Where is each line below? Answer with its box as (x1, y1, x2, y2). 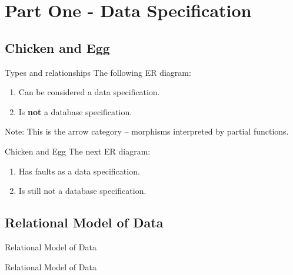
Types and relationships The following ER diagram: (5, 66, 191, 78)
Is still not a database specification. (18, 185, 146, 197)
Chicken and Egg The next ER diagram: (5, 145, 151, 157)
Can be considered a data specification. (18, 86, 160, 98)
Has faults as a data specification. (18, 165, 140, 177)
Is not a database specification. (18, 105, 132, 118)
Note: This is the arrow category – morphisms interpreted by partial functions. (5, 125, 289, 137)
